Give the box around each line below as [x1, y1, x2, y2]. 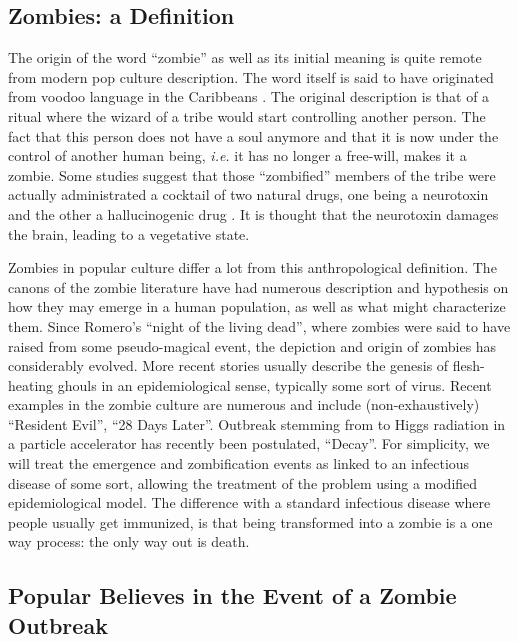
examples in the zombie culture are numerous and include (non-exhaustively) [8, 394, 480, 415]
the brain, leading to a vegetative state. [8, 223, 250, 244]
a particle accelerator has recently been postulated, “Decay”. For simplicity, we [8, 433, 490, 454]
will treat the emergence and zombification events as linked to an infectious [8, 453, 470, 474]
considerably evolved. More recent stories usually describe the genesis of [8, 355, 449, 376]
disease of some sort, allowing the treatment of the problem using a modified [8, 472, 478, 493]
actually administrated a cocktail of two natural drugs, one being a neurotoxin [8, 184, 489, 205]
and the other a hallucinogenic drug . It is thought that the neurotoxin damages [8, 203, 499, 224]
